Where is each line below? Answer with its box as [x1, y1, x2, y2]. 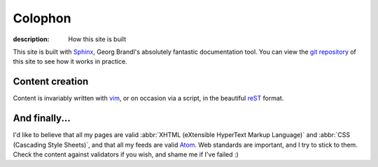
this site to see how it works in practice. [13, 57, 127, 66]
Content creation [13, 75, 89, 87]
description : [13, 35, 50, 43]
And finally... [13, 112, 71, 124]
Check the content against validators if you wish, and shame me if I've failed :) [13, 150, 239, 159]
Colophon [13, 10, 71, 26]
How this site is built [68, 35, 126, 43]
